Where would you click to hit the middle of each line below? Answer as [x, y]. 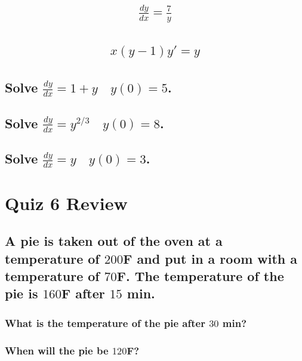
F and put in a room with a [210, 258]
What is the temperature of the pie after [105, 323]
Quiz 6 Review [66, 203]
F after [83, 293]
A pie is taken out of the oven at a [114, 241]
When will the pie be [57, 350]
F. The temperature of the [200, 275]
